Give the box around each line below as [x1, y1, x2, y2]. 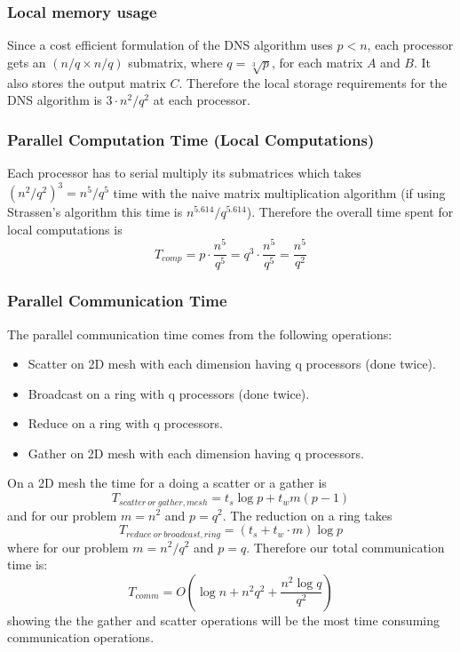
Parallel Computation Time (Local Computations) [7, 128, 375, 150]
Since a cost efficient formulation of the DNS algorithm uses [7, 36, 333, 54]
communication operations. [7, 628, 155, 647]
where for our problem [7, 537, 129, 556]
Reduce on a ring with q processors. [28, 414, 223, 433]
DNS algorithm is [7, 91, 102, 109]
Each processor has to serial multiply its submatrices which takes [7, 163, 361, 181]
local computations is [7, 219, 123, 238]
